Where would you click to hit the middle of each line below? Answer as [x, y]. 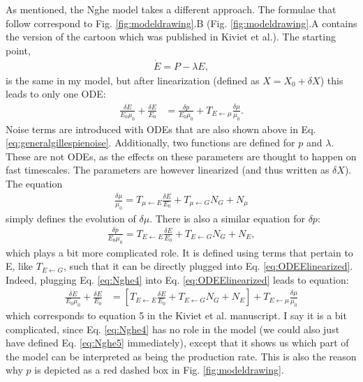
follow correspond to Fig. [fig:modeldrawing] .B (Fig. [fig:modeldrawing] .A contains [181, 23]
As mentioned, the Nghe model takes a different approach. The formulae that [171, 9]
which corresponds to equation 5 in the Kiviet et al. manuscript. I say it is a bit [176, 315]
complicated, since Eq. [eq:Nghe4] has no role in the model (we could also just [173, 329]
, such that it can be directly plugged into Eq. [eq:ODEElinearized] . [208, 266]
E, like [20, 266]
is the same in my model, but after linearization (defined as [133, 80]
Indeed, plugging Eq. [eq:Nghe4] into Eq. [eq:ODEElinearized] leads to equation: [177, 279]
